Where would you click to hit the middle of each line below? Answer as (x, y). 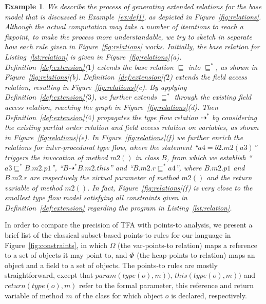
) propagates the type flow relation (145, 117)
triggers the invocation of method (56, 157)
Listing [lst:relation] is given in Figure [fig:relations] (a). (93, 56)
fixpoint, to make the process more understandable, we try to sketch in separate (128, 36)
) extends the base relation (132, 66)
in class (147, 157)
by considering (234, 117)
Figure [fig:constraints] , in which (56, 245)
